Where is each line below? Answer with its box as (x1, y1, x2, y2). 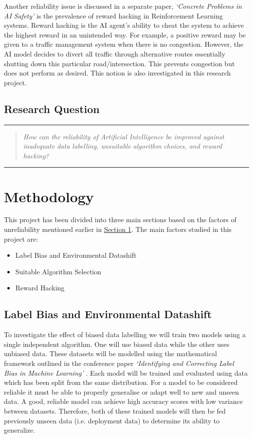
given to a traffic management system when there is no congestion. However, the (4, 39, 244, 49)
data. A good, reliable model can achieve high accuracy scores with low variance (4, 396, 243, 406)
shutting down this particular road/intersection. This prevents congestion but (4, 58, 235, 68)
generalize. (4, 425, 35, 435)
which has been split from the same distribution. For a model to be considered (4, 377, 238, 387)
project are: (4, 233, 38, 244)
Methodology (4, 186, 94, 206)
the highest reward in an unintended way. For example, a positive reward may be (4, 29, 246, 39)
